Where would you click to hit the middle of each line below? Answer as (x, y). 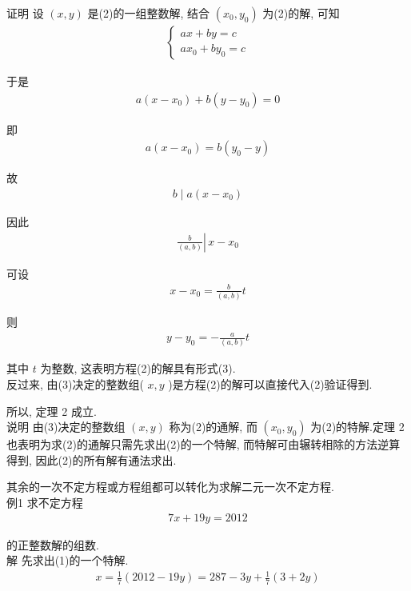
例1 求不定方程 (45, 502)
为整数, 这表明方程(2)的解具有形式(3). (138, 368)
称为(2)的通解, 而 (213, 427)
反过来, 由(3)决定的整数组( (75, 384)
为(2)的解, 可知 (301, 13)
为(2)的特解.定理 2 (357, 427)
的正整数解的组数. (53, 544)
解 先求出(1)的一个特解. (68, 560)
